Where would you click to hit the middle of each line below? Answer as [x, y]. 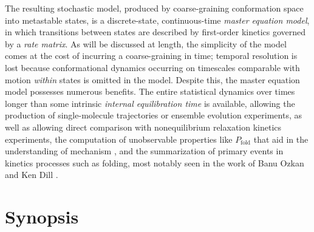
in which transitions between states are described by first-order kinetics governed [155, 32]
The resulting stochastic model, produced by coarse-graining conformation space [154, 8]
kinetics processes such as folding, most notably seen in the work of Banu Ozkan [155, 162]
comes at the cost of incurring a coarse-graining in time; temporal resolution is [151, 56]
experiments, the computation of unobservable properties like [119, 139]
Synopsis [42, 217]
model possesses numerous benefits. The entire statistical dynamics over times [150, 91]
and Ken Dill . [32, 175]
